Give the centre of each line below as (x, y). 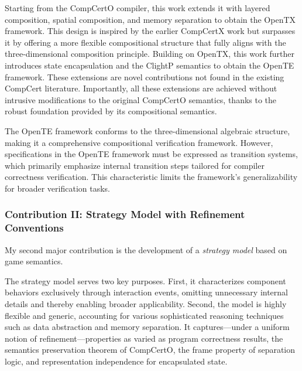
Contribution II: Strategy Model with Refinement (125, 214)
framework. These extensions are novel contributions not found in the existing (145, 76)
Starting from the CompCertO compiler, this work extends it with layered (138, 8)
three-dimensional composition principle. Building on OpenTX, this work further (150, 54)
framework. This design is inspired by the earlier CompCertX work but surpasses (150, 31)
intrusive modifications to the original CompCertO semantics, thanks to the (141, 99)
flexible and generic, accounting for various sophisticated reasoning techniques (144, 315)
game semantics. (34, 261)
